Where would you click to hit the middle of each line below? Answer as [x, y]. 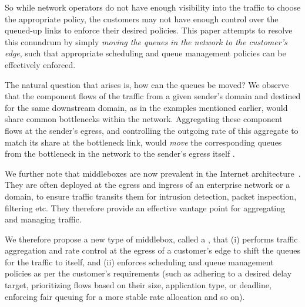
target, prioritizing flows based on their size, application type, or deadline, [138, 285]
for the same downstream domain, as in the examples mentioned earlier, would [146, 107]
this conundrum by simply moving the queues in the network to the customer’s [146, 41]
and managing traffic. [43, 219]
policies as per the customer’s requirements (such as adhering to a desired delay [148, 273]
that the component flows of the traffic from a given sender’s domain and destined [153, 96]
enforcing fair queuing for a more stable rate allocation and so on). [125, 296]
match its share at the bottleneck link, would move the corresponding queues [143, 142]
